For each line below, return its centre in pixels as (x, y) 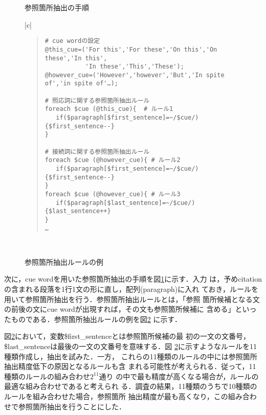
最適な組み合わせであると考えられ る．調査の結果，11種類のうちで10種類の (131, 386)
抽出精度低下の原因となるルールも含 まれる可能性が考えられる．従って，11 (130, 366)
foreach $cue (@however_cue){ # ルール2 (113, 160)
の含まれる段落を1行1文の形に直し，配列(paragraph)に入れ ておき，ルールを (131, 289)
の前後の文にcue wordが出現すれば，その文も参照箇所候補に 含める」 (120, 309)
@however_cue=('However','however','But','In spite (135, 75)
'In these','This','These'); (135, 67)
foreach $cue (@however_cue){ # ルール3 (113, 194)
